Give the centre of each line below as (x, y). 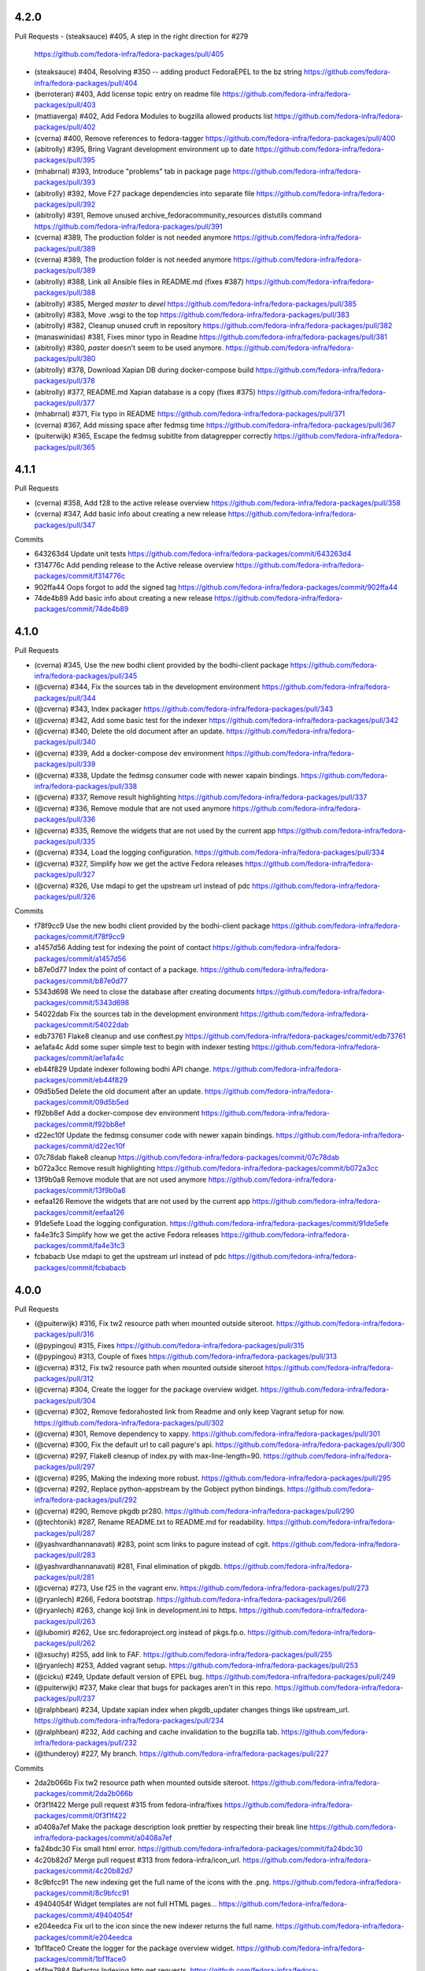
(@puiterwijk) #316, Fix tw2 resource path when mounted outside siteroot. (154, 1324)
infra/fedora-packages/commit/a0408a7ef (103, 1838)
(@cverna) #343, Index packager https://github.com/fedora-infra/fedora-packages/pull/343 (184, 709)
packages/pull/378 (65, 381)
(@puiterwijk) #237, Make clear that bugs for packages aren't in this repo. (153, 1687)
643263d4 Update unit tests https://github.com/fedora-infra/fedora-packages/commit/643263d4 (193, 554)
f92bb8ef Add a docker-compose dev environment (117, 1113)
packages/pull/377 (65, 403)
